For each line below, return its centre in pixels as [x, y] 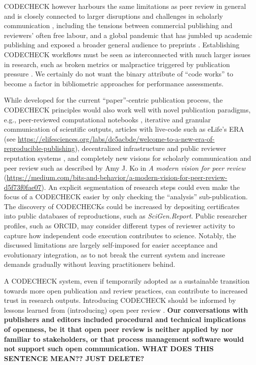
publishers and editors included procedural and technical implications [125, 319]
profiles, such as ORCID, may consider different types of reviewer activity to [119, 226]
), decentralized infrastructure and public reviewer [150, 148]
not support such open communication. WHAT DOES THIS [109, 348]
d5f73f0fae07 [23, 187]
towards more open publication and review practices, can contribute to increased [126, 290]
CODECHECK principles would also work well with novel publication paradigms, [127, 109]
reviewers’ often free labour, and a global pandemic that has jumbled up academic [128, 35]
